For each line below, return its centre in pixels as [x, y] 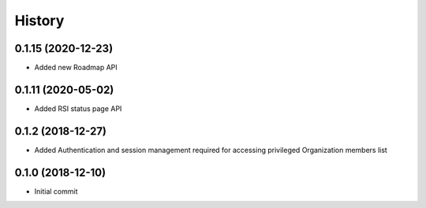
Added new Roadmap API [76, 68]
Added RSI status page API [78, 108]
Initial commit [56, 191]
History [39, 20]
